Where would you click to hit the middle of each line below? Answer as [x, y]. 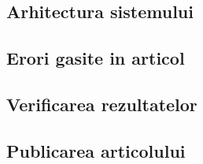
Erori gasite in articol [96, 58]
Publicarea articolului [96, 150]
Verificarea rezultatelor [102, 104]
